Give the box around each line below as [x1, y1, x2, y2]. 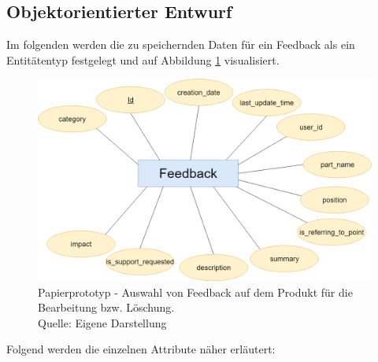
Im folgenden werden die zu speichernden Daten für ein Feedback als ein [6, 36, 355, 53]
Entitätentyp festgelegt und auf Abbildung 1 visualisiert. [6, 51, 280, 68]
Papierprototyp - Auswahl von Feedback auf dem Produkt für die [38, 283, 353, 300]
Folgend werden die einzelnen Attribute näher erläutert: [6, 341, 276, 357]
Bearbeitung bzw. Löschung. [38, 299, 175, 316]
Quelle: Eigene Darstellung [38, 314, 167, 331]
